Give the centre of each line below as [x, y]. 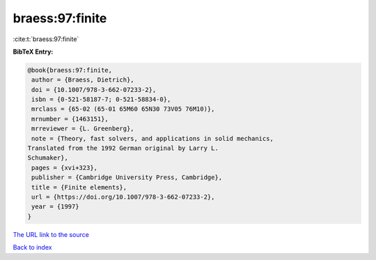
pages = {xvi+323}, [64, 168]
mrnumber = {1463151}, [70, 119]
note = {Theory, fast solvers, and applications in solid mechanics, [153, 138]
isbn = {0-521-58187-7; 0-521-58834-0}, [101, 100]
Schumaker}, [48, 158]
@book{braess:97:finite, [70, 70]
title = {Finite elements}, [79, 187]
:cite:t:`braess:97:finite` [46, 39]
